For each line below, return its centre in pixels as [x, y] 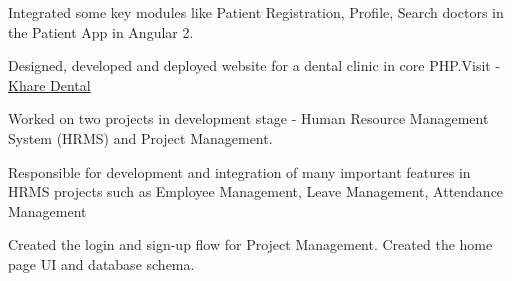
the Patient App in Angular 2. [101, 31]
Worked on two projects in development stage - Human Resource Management [248, 118]
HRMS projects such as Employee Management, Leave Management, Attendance [256, 191]
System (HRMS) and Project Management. [140, 137]
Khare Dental [49, 84]
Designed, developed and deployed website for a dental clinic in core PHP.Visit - [254, 65]
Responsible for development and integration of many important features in [239, 171]
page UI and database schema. [101, 263]
